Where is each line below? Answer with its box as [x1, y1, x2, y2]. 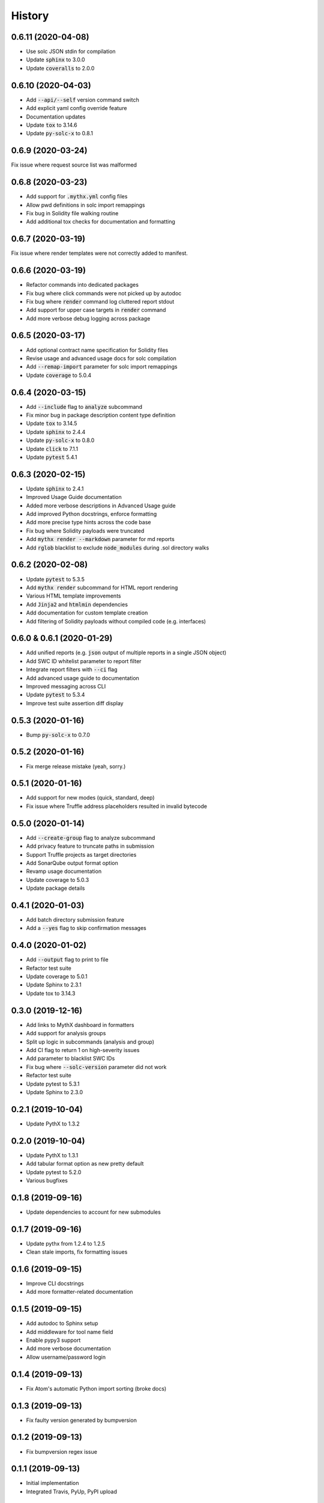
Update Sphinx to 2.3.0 [26, 1088, 83, 1095]
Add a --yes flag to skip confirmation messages [26, 925, 146, 932]
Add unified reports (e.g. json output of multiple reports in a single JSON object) [26, 649, 227, 657]
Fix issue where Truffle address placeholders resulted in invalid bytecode [26, 803, 207, 810]
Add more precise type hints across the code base [26, 519, 151, 526]
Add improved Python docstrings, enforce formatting [26, 510, 157, 518]
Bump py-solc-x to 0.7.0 [26, 731, 90, 738]
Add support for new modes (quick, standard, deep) [26, 794, 155, 801]
